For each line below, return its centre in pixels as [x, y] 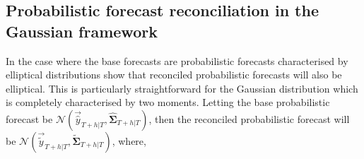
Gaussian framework [82, 31]
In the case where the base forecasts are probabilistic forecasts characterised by [177, 60]
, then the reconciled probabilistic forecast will [249, 118]
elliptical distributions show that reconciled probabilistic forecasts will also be [174, 75]
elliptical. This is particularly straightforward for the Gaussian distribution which [182, 88]
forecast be [29, 118]
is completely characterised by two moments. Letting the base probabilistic [168, 102]
